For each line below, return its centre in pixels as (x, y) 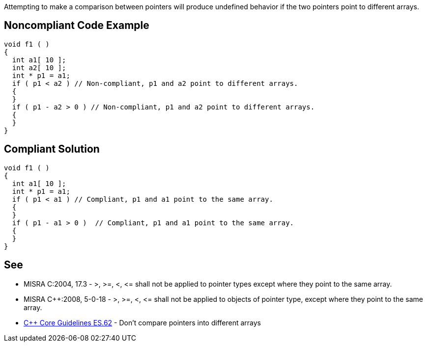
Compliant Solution (52, 149)
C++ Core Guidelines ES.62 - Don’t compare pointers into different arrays (142, 322)
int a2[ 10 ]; (39, 67)
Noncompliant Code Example (77, 26)
